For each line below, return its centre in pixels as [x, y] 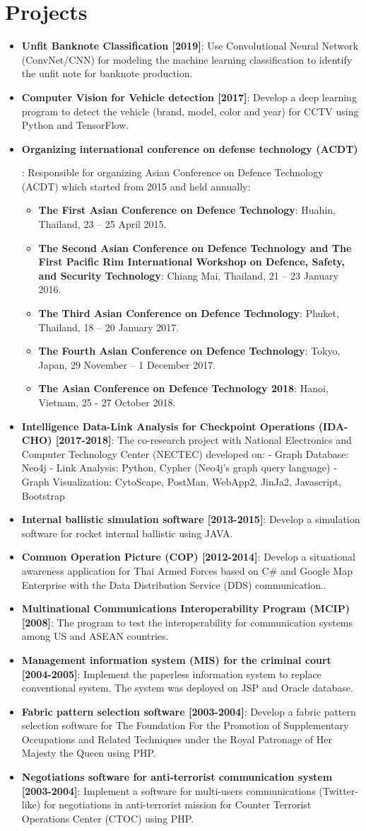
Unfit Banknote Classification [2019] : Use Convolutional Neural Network [190, 46]
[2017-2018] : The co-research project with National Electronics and [203, 440]
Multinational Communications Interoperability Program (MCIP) [185, 608]
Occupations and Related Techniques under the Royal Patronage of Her [177, 739]
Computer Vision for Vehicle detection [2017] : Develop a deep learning [189, 97]
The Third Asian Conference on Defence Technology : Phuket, [189, 313]
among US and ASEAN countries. [95, 636]
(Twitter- [338, 790]
